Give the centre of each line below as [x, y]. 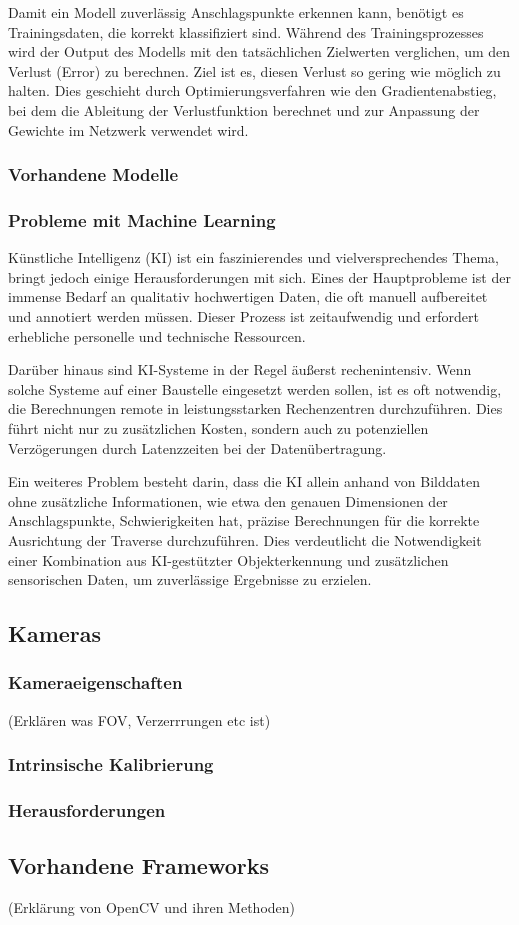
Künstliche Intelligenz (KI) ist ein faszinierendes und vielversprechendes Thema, [253, 257]
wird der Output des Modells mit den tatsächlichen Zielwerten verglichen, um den [259, 51]
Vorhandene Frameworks [139, 865]
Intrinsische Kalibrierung [111, 764]
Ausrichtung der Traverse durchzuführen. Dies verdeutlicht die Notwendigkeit [245, 539]
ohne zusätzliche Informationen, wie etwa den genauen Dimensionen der [228, 500]
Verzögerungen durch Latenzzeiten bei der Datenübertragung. [197, 447]
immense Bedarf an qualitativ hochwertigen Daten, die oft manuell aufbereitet [248, 296]
